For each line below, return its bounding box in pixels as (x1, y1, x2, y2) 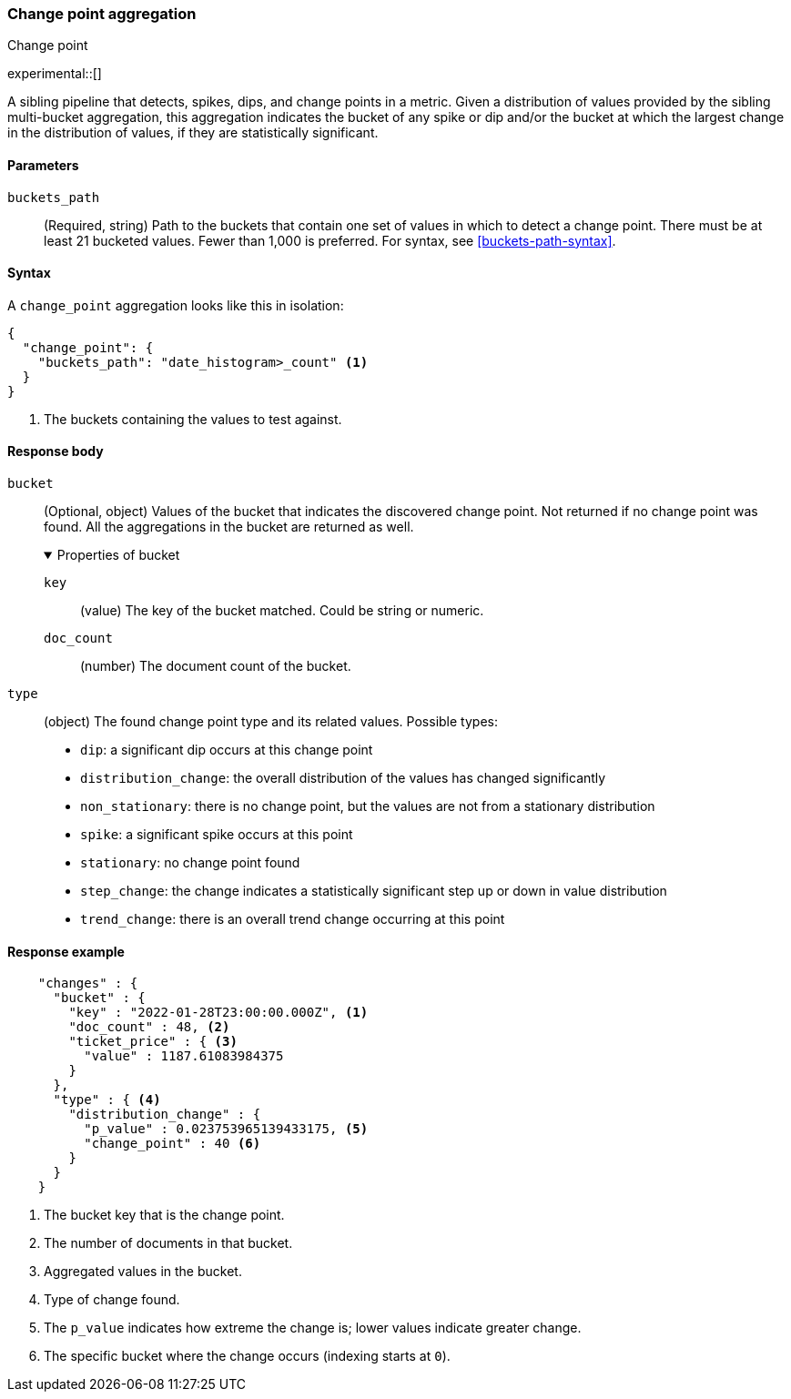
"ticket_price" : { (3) (68, 1034, 238, 1049)
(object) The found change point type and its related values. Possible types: (44, 714, 498, 730)
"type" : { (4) (53, 1092, 161, 1108)
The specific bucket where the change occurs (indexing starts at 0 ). (44, 1348, 451, 1364)
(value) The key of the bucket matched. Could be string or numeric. (80, 603, 484, 619)
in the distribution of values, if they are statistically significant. (7, 125, 379, 141)
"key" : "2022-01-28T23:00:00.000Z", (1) (68, 1005, 369, 1020)
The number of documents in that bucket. (44, 1235, 293, 1252)
